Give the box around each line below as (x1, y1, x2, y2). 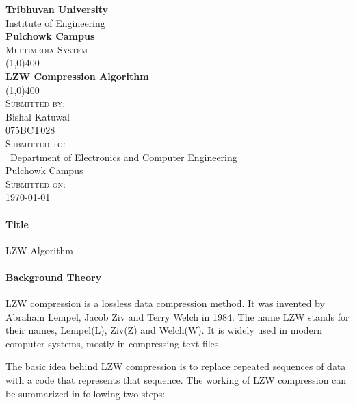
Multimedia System (5, 42, 88, 56)
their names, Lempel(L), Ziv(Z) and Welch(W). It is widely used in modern (5, 323, 323, 337)
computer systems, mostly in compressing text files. (5, 336, 222, 350)
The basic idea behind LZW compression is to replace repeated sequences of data (5, 359, 346, 373)
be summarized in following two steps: (5, 386, 166, 400)
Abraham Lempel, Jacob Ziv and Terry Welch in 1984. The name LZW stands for (5, 309, 350, 323)
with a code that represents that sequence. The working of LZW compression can (5, 373, 347, 387)
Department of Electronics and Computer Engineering (10, 149, 237, 164)
